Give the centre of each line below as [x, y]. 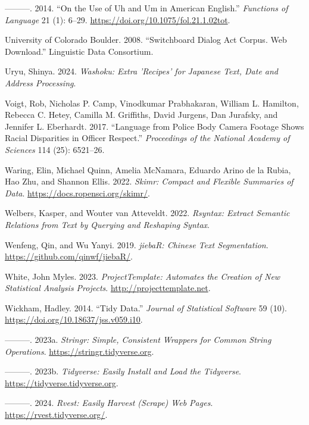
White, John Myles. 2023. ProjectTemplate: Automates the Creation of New [143, 276]
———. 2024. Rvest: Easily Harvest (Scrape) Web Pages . [109, 403]
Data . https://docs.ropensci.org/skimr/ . [77, 193]
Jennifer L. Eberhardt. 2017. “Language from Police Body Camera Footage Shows [154, 126]
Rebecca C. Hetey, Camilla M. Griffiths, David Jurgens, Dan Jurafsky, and [141, 115]
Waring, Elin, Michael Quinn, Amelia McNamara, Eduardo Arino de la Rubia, [148, 169]
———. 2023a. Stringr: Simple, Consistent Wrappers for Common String [138, 340]
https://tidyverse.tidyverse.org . [62, 382]
